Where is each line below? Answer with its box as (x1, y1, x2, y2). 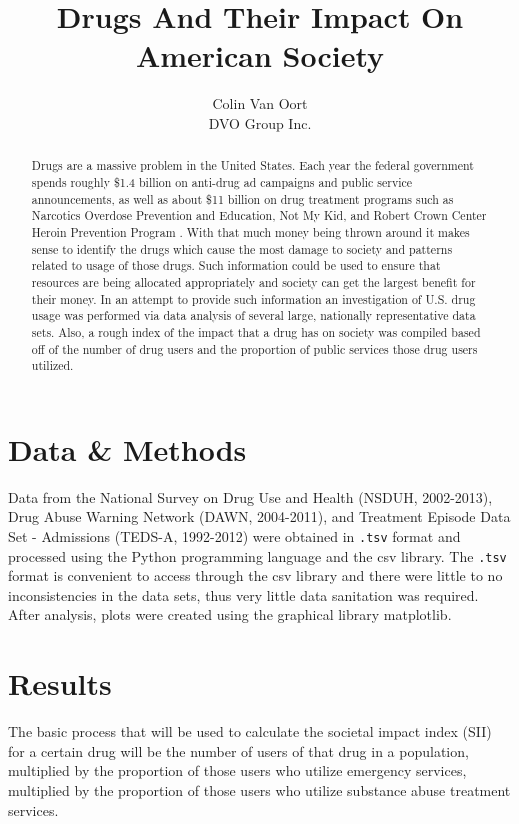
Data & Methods (8, 428, 247, 469)
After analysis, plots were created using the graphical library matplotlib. (8, 604, 452, 625)
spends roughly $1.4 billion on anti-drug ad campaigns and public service (31, 173, 413, 190)
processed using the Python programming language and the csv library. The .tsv (8, 545, 507, 566)
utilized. (31, 357, 74, 374)
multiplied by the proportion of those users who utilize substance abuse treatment (8, 779, 511, 800)
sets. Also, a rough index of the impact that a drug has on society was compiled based (31, 323, 481, 340)
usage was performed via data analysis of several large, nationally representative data (31, 307, 476, 324)
